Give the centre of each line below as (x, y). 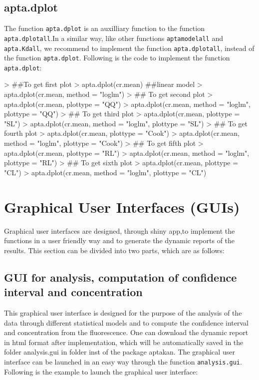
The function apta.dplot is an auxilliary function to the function (104, 28)
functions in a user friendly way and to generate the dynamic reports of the (120, 240)
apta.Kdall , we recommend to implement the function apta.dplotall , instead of (129, 48)
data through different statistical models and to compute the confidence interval (126, 322)
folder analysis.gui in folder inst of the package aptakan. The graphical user (120, 352)
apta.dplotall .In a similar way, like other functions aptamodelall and (114, 38)
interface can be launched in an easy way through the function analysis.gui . (123, 361)
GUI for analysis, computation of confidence (121, 277)
